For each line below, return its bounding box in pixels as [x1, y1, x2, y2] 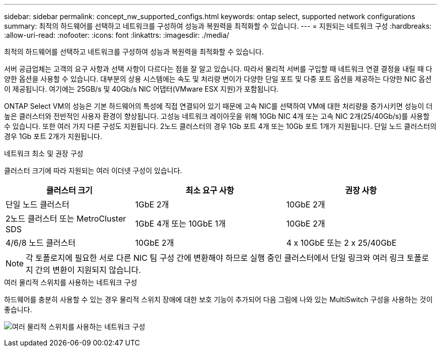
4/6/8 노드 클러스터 [6, 238, 76, 248]
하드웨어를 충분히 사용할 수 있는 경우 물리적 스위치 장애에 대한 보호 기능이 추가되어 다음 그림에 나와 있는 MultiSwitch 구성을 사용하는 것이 [4, 295, 433, 304]
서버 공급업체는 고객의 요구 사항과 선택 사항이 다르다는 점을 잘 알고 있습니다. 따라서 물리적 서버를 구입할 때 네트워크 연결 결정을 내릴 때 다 [4, 64, 432, 73]
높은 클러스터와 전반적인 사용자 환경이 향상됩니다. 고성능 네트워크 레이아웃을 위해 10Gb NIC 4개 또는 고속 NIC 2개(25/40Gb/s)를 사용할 [4, 112, 430, 120]
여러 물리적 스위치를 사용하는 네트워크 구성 [4, 278, 137, 287]
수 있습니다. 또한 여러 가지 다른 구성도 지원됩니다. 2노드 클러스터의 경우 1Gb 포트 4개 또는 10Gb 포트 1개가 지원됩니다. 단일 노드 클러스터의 [4, 122, 436, 130]
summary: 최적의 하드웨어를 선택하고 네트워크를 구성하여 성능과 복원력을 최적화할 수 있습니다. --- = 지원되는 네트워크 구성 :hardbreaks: [4, 22, 432, 30]
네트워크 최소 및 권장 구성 [4, 149, 84, 158]
